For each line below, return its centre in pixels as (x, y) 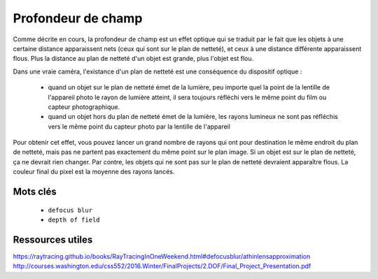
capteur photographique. (84, 107)
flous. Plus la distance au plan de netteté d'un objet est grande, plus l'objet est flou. (133, 59)
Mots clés (35, 192)
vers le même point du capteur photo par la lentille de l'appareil (139, 127)
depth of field (74, 220)
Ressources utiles (53, 239)
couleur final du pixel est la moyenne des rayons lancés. (94, 172)
